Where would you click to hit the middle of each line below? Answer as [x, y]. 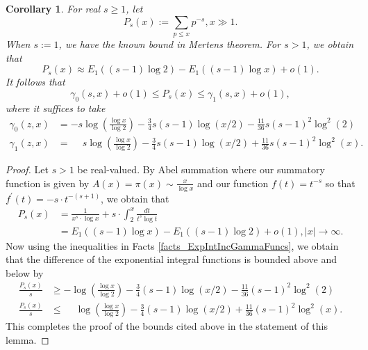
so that [340, 183]
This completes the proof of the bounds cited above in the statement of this [167, 326]
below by [25, 272]
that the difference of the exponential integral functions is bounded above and [172, 259]
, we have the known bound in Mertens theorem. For [170, 43]
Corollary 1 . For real [53, 8]
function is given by [48, 183]
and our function [233, 183]
